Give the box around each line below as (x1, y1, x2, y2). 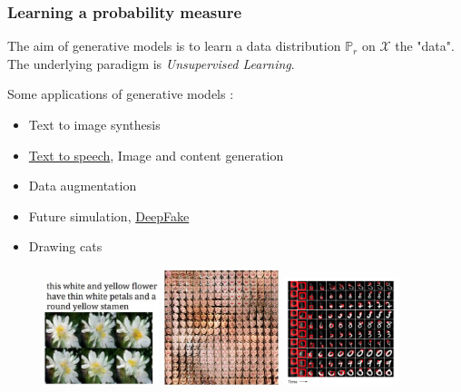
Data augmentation (28, 176, 137, 195)
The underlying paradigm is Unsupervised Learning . (7, 54, 295, 73)
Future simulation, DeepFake (28, 206, 190, 225)
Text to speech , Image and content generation (28, 145, 284, 164)
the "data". (395, 36, 455, 55)
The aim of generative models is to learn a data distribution (7, 36, 341, 55)
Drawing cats (28, 237, 103, 256)
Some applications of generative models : (7, 84, 234, 103)
